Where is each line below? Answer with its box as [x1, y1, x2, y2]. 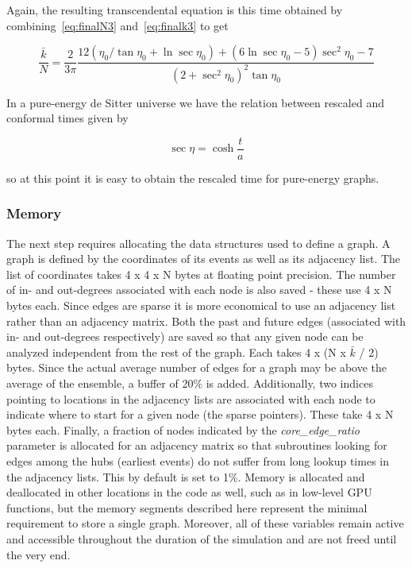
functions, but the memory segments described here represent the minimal [6, 499, 368, 516]
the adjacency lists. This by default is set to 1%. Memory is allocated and [6, 468, 365, 485]
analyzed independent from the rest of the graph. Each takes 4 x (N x [6, 343, 346, 360]
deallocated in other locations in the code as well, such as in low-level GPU [6, 484, 372, 500]
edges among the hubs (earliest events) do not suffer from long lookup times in [6, 452, 389, 469]
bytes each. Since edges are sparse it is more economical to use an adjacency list [6, 297, 396, 313]
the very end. [6, 546, 71, 562]
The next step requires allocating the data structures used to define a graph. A [6, 234, 391, 251]
